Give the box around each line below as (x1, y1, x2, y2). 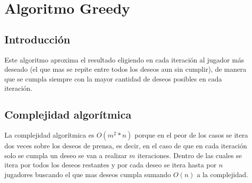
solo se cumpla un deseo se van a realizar (4, 150, 127, 160)
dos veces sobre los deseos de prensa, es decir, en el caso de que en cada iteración (4, 141, 247, 151)
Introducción (4, 31, 70, 46)
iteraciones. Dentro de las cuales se (137, 150, 242, 160)
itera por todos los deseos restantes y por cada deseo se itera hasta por (4, 160, 217, 170)
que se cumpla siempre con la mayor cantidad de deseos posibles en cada (4, 73, 222, 83)
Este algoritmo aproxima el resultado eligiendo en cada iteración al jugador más (4, 54, 244, 64)
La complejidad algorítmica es (4, 130, 94, 140)
